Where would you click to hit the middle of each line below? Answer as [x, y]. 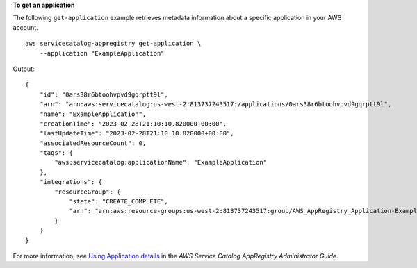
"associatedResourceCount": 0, [93, 143]
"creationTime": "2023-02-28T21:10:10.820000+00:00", [133, 124]
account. [25, 27]
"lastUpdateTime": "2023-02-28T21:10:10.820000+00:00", [137, 133]
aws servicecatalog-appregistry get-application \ [113, 44]
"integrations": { [71, 182]
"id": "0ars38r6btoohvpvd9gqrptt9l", [104, 94]
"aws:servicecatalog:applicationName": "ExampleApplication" [161, 162]
